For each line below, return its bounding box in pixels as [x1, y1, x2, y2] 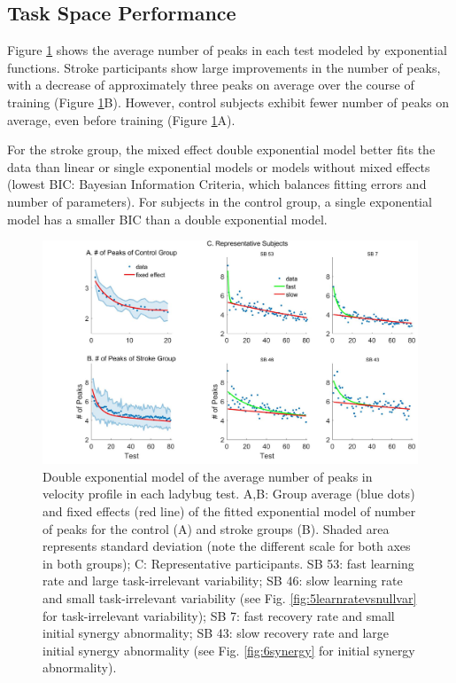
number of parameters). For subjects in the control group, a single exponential [7, 192, 432, 210]
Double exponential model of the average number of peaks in [43, 467, 373, 485]
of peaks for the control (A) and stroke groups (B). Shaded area [43, 519, 390, 538]
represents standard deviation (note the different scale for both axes [43, 537, 411, 555]
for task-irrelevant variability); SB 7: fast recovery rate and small [43, 606, 395, 624]
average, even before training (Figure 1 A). [7, 110, 236, 129]
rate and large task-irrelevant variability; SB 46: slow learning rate [43, 571, 403, 590]
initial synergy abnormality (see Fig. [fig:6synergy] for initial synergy [43, 640, 415, 659]
